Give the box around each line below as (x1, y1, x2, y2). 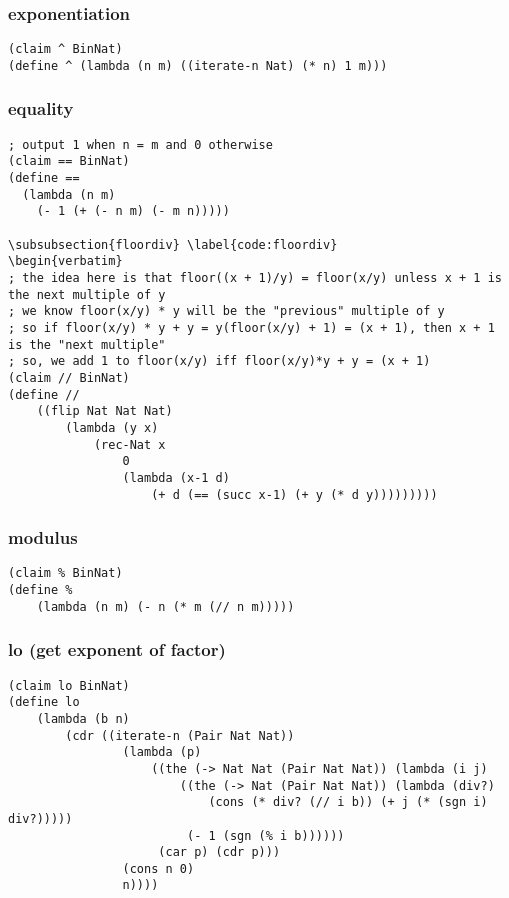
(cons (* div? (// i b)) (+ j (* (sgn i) (208, 795, 488, 810)
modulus (8, 525, 78, 550)
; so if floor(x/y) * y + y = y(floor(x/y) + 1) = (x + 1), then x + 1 (8, 320, 495, 335)
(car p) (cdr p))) (158, 845, 281, 860)
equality (8, 96, 74, 121)
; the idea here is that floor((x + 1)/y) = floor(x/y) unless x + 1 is (8, 271, 502, 285)
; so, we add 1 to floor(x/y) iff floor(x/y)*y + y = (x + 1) (8, 354, 431, 369)
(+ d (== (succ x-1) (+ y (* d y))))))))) (151, 487, 438, 502)
